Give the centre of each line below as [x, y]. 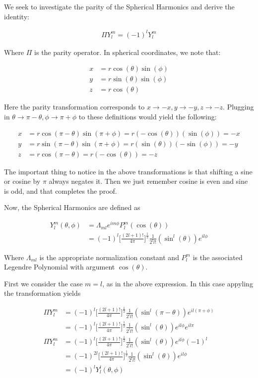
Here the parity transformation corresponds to [74, 107]
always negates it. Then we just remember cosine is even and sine [148, 181]
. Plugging [238, 107]
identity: [17, 16]
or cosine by [22, 181]
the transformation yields [42, 293]
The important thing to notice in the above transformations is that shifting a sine [128, 171]
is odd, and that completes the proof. [61, 190]
